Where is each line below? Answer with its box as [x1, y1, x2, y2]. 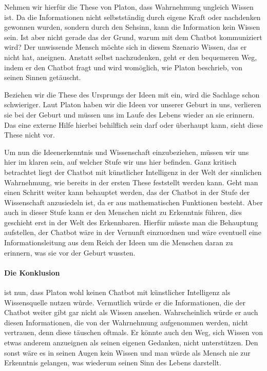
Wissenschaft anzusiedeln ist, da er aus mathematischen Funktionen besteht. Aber [4, 197, 263, 207]
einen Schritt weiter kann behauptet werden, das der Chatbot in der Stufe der [4, 187, 250, 198]
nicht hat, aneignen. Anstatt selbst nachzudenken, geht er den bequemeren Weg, [4, 51, 257, 62]
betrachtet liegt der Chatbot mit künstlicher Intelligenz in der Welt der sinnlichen [4, 166, 262, 177]
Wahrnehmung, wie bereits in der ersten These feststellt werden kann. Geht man [4, 177, 258, 187]
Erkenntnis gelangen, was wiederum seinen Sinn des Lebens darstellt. [4, 357, 221, 368]
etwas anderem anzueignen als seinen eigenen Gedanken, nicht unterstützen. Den [4, 337, 258, 348]
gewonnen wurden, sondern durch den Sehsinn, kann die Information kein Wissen [4, 22, 260, 32]
